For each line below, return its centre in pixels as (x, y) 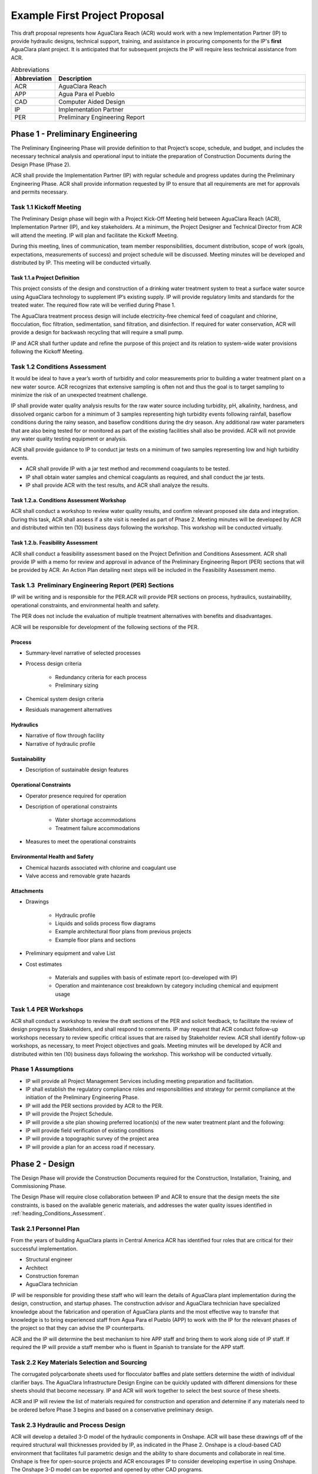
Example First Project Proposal (87, 15)
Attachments (27, 891)
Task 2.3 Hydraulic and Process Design (68, 1425)
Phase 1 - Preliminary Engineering (74, 134)
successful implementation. (44, 1248)
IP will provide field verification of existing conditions (90, 1130)
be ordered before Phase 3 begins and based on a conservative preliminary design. (112, 1410)
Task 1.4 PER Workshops (47, 1009)
